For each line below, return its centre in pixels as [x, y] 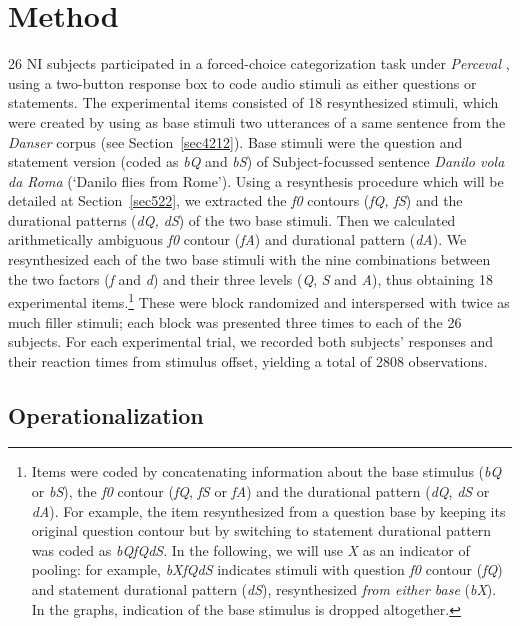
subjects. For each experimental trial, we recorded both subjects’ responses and [251, 341]
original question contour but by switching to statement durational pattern [261, 530]
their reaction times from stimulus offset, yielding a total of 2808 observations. [248, 360]
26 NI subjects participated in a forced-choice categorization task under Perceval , [259, 63]
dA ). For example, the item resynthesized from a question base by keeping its [268, 510]
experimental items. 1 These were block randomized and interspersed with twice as [259, 300]
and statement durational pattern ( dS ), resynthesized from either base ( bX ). [264, 589]
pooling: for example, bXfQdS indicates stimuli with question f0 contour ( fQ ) [267, 569]
